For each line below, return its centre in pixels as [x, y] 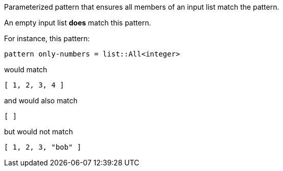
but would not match [39, 132]
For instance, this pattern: [47, 38]
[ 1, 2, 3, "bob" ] [43, 147]
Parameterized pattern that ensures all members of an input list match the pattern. [142, 7]
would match [26, 69]
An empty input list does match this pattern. [78, 23]
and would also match [41, 101]
